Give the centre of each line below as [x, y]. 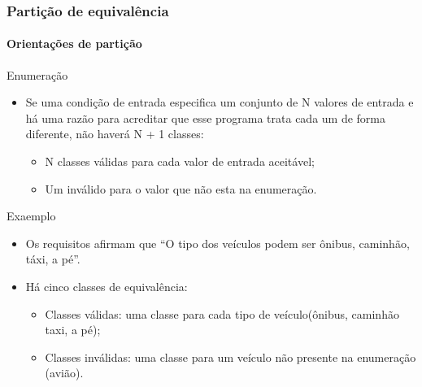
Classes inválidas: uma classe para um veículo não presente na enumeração [231, 357]
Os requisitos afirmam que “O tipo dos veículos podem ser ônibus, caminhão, [218, 243]
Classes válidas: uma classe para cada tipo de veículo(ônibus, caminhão [222, 313]
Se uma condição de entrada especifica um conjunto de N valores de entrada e [220, 102]
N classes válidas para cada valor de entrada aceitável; [180, 161]
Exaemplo [31, 216]
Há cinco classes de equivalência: [107, 286]
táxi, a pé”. [53, 259]
